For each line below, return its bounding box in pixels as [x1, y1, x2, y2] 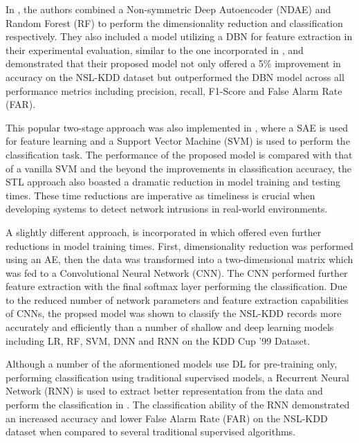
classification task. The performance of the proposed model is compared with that [6, 147, 353, 161]
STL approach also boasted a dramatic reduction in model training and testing [6, 174, 341, 189]
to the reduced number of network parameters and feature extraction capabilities [6, 292, 349, 307]
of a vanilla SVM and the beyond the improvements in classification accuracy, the [6, 161, 352, 175]
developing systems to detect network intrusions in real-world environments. [6, 201, 328, 216]
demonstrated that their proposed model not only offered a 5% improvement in [6, 56, 341, 71]
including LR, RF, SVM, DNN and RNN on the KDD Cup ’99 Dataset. [6, 333, 311, 347]
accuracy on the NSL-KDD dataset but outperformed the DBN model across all [6, 69, 344, 84]
